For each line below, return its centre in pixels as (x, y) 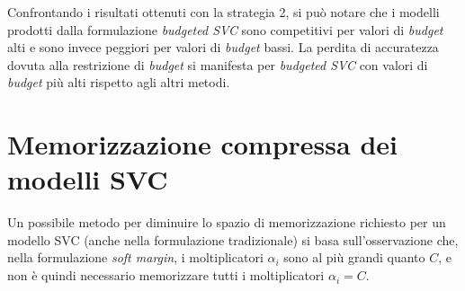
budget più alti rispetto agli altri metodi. (119, 82)
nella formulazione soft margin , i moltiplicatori (135, 257)
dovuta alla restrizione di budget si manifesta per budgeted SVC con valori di (218, 64)
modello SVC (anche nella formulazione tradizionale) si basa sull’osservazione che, (233, 239)
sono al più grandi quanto (354, 257)
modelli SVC (88, 179)
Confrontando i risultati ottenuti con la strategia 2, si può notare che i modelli (224, 12)
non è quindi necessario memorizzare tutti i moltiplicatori (166, 275)
